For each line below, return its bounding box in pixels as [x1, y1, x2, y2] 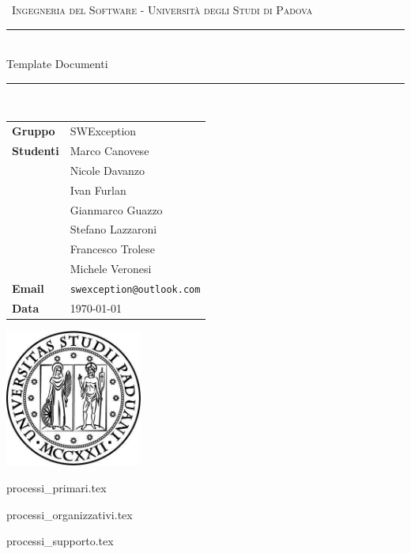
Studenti [12, 142, 59, 158]
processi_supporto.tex [6, 533, 114, 549]
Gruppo [12, 123, 55, 139]
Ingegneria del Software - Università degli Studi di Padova [12, 2, 313, 17]
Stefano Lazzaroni [70, 221, 157, 237]
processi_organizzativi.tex [6, 506, 133, 522]
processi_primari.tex [6, 480, 107, 496]
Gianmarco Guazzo [70, 201, 163, 218]
